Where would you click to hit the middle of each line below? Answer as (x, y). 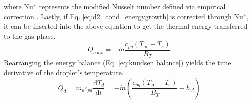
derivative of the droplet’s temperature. (64, 72)
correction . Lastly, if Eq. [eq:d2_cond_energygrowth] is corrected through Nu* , (126, 16)
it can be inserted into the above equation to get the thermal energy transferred (126, 26)
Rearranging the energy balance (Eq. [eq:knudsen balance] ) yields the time (118, 63)
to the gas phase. (30, 35)
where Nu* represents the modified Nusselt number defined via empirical (115, 6)
